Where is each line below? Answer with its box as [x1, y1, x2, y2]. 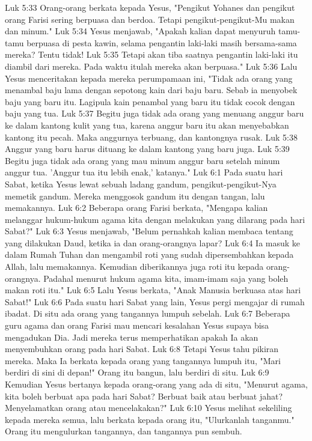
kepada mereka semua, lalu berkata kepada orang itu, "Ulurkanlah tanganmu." [5, 413, 295, 425]
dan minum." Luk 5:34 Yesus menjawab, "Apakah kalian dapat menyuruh [5, 25, 276, 37]
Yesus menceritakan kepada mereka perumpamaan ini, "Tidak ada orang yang [5, 71, 293, 84]
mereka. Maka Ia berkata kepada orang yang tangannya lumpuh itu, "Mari [5, 354, 281, 366]
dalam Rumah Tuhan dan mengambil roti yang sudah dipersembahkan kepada [5, 248, 294, 261]
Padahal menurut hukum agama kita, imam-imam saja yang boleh [43, 272, 289, 284]
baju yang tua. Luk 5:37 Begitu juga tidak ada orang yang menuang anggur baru [5, 107, 304, 120]
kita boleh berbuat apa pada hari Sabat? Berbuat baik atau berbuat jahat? [5, 389, 283, 402]
